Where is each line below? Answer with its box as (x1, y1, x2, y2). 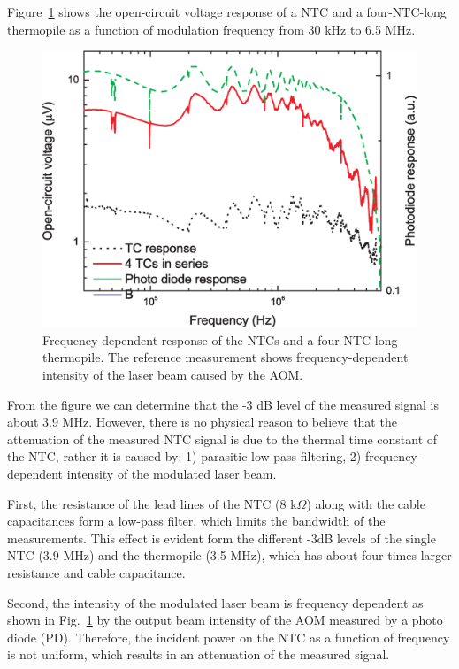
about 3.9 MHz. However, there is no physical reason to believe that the (7, 412, 397, 431)
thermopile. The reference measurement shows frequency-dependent (42, 348, 409, 366)
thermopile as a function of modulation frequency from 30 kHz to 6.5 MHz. (7, 19, 416, 38)
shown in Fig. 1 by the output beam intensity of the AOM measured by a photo (7, 611, 443, 629)
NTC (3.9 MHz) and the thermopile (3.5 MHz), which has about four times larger (7, 546, 452, 565)
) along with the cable (306, 494, 425, 512)
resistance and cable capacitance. (7, 563, 186, 581)
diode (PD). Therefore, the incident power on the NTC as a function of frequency (7, 627, 450, 646)
